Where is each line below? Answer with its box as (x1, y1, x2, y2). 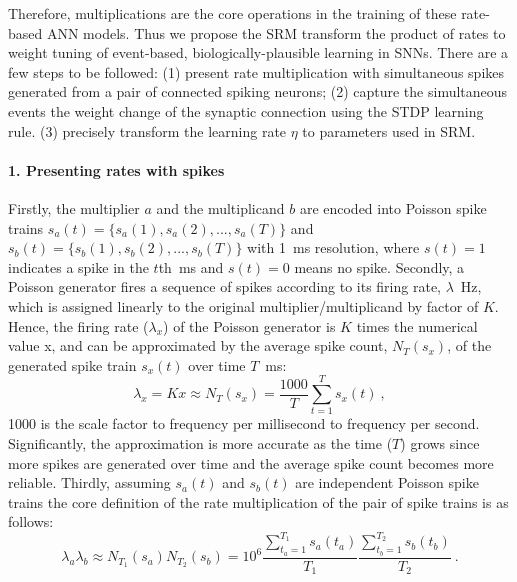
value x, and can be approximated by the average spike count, (8, 335, 388, 356)
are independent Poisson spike (295, 472, 479, 493)
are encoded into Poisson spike (299, 197, 487, 218)
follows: (8, 511, 54, 532)
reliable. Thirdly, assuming (8, 472, 171, 493)
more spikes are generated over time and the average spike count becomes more (8, 452, 494, 473)
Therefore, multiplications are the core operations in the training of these (8, 3, 457, 23)
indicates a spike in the (8, 256, 149, 277)
